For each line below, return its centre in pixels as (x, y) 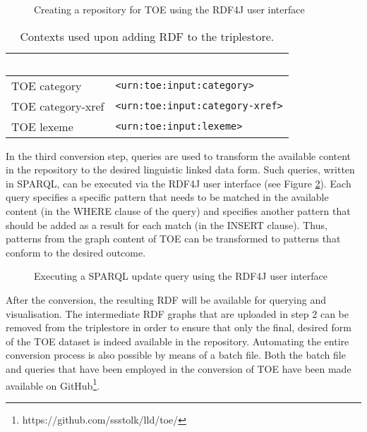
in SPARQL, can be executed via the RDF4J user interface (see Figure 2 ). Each (179, 183)
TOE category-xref (58, 106)
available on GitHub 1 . (53, 384)
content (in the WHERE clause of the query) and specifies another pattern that (178, 210)
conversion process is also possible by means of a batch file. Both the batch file (176, 355)
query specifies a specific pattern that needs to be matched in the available (167, 197)
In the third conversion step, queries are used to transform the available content (179, 155)
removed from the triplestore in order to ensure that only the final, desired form (179, 327)
